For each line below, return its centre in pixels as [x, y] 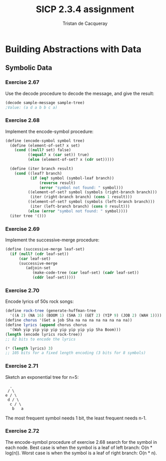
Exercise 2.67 [22, 82]
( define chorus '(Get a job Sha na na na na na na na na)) [69, 321]
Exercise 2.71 [22, 366]
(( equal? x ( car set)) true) [58, 155]
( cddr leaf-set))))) [54, 277]
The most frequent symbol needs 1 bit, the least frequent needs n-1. [76, 418]
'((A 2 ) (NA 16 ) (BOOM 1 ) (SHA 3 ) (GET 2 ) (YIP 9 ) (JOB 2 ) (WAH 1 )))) [86, 315]
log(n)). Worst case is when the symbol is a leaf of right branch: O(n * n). [81, 453]
